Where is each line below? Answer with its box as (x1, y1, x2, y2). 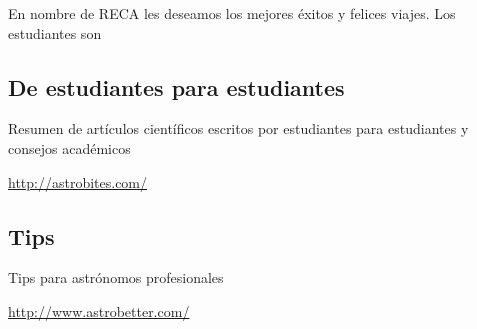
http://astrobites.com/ (8, 171, 148, 192)
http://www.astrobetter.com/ (8, 300, 190, 321)
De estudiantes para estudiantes (8, 71, 345, 102)
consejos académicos (8, 137, 131, 158)
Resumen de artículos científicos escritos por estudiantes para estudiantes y (8, 118, 469, 139)
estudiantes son (8, 22, 102, 43)
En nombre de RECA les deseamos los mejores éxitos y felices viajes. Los (8, 3, 456, 23)
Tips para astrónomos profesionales (8, 267, 224, 288)
